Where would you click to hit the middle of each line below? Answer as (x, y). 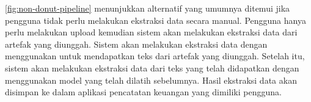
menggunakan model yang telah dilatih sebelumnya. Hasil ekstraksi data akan (151, 80)
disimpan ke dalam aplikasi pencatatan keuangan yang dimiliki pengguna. (143, 92)
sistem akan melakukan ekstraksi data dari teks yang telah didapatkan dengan (152, 67)
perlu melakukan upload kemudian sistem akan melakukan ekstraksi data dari (151, 32)
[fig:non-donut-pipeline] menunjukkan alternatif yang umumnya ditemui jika (148, 8)
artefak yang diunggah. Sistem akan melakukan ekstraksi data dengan (136, 44)
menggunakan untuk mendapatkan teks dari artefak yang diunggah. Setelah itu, (155, 56)
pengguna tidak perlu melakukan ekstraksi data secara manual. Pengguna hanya (155, 20)
